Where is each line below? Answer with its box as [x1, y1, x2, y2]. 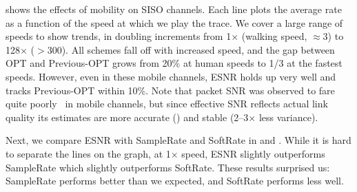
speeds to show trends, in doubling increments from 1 [6, 29, 232, 43]
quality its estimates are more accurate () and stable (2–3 [6, 109, 249, 124]
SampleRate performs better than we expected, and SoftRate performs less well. [6, 173, 344, 188]
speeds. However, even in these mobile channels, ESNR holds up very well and [6, 69, 336, 83]
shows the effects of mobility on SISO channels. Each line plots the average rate [6, 2, 342, 16]
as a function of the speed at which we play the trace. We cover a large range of [6, 15, 343, 30]
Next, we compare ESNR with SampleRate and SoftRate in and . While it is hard [6, 133, 351, 147]
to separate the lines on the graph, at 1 [6, 146, 171, 160]
